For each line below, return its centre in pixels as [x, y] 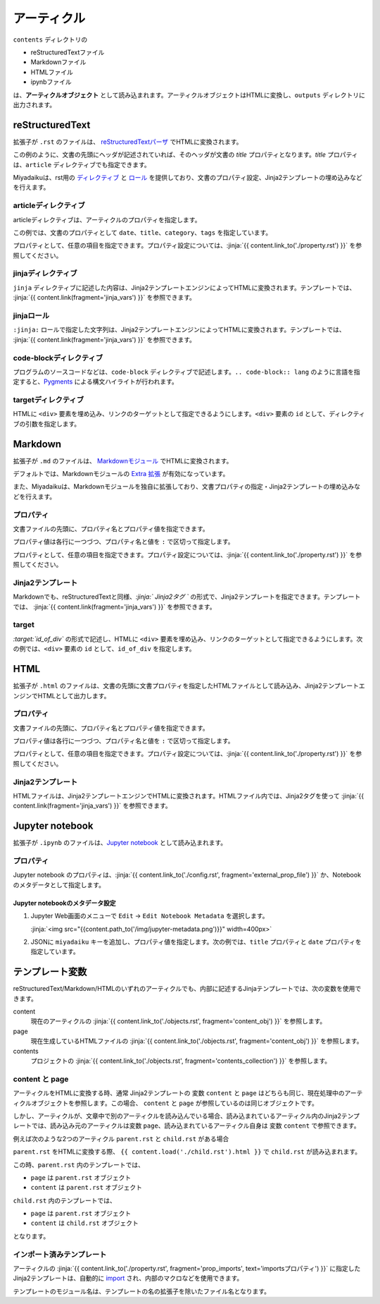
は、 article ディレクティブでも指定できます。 [82, 164]
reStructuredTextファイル [68, 52]
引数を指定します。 [53, 424]
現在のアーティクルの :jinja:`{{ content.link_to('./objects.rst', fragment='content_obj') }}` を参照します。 [178, 1021]
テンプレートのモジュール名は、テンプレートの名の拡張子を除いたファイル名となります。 [142, 1291]
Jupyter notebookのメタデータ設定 [64, 903]
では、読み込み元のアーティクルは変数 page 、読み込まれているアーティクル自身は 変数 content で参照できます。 [196, 1126]
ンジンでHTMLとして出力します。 [62, 695]
